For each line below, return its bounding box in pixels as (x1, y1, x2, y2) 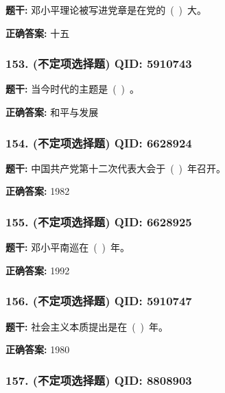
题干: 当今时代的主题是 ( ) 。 (5, 82, 140, 96)
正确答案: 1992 (5, 263, 70, 277)
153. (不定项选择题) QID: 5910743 (5, 55, 192, 72)
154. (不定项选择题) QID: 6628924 (5, 134, 192, 151)
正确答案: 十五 (5, 25, 70, 40)
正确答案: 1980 (5, 342, 70, 357)
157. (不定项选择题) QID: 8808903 (5, 371, 192, 388)
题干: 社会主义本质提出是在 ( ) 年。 (5, 319, 169, 333)
